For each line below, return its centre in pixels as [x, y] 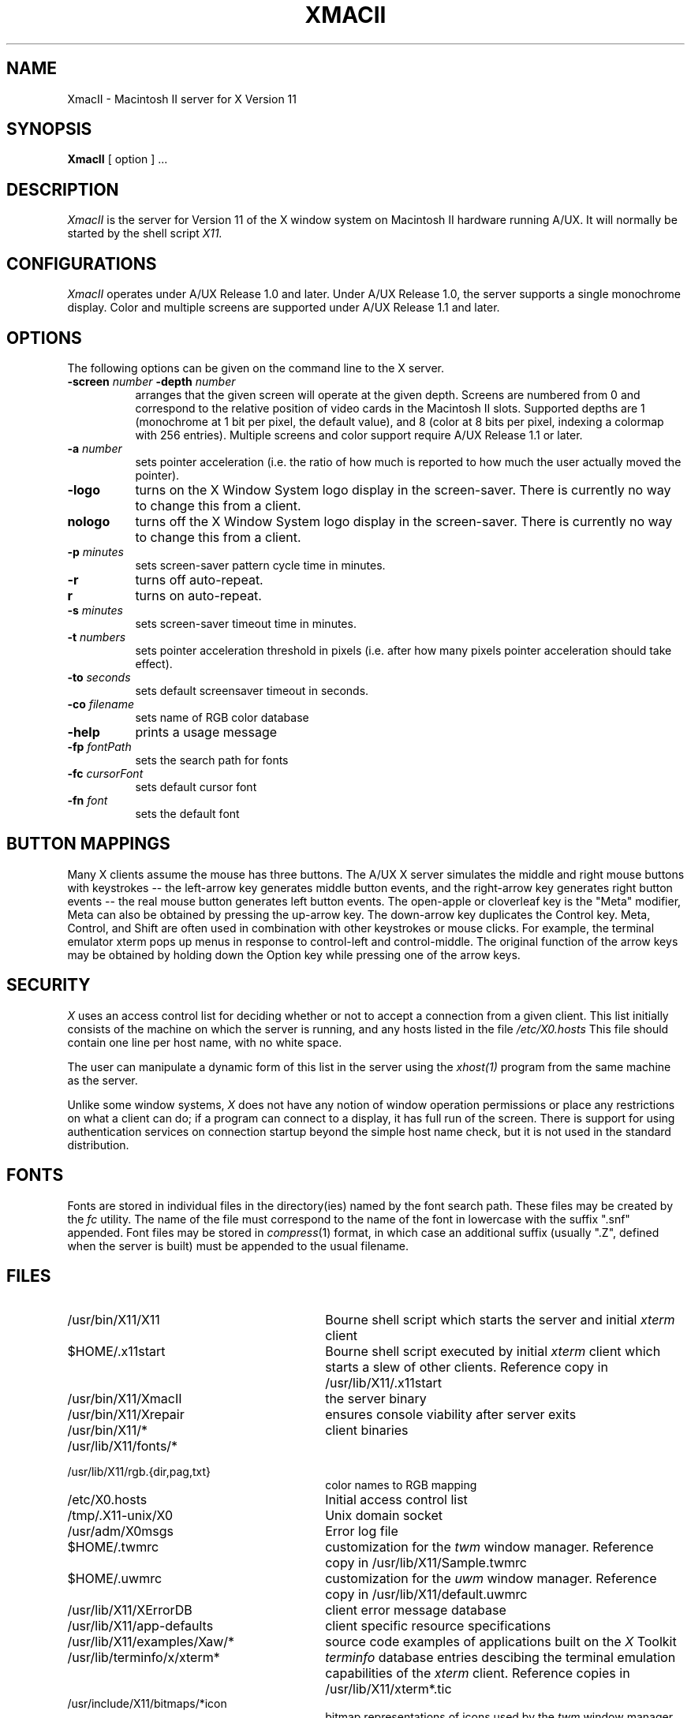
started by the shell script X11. [145, 233]
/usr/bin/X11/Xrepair [126, 1415]
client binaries [367, 1430]
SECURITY [49, 985]
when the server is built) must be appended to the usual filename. [238, 1246]
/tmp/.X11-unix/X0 [120, 1516]
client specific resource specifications [438, 1626]
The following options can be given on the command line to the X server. [256, 368]
